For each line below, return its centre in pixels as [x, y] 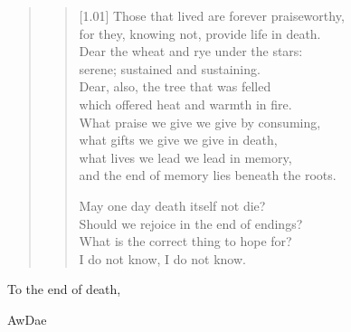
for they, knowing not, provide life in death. [200, 33]
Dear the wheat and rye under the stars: [191, 51]
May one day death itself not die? [172, 205]
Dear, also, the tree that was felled [175, 86]
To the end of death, [64, 289]
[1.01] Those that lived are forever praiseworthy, [212, 15]
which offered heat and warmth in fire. [185, 104]
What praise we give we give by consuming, [200, 122]
